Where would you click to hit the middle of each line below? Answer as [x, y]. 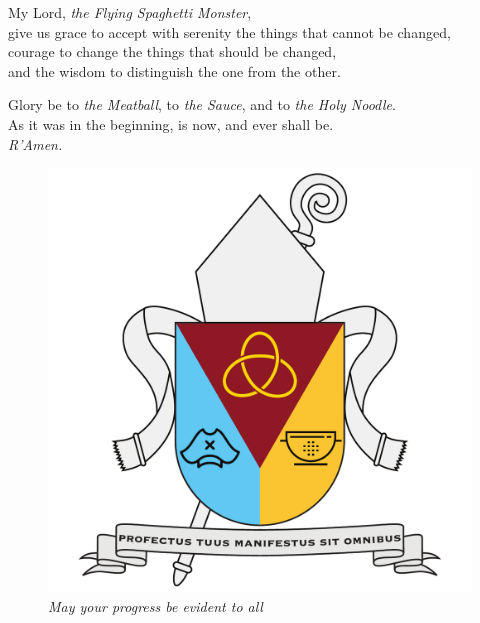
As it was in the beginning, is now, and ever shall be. [171, 123]
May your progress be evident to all [155, 605]
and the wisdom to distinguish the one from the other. [174, 70]
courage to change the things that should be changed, [172, 51]
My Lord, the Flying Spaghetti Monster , [130, 12]
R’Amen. [35, 143]
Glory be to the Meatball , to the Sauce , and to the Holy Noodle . [202, 104]
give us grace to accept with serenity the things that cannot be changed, [229, 31]
